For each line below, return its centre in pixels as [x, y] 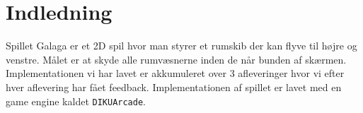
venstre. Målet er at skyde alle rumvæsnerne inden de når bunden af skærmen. [176, 59]
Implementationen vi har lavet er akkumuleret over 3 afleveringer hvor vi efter [175, 73]
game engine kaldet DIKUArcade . [76, 101]
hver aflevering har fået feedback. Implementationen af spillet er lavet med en [174, 87]
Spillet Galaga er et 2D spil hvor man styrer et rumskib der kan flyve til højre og [181, 46]
